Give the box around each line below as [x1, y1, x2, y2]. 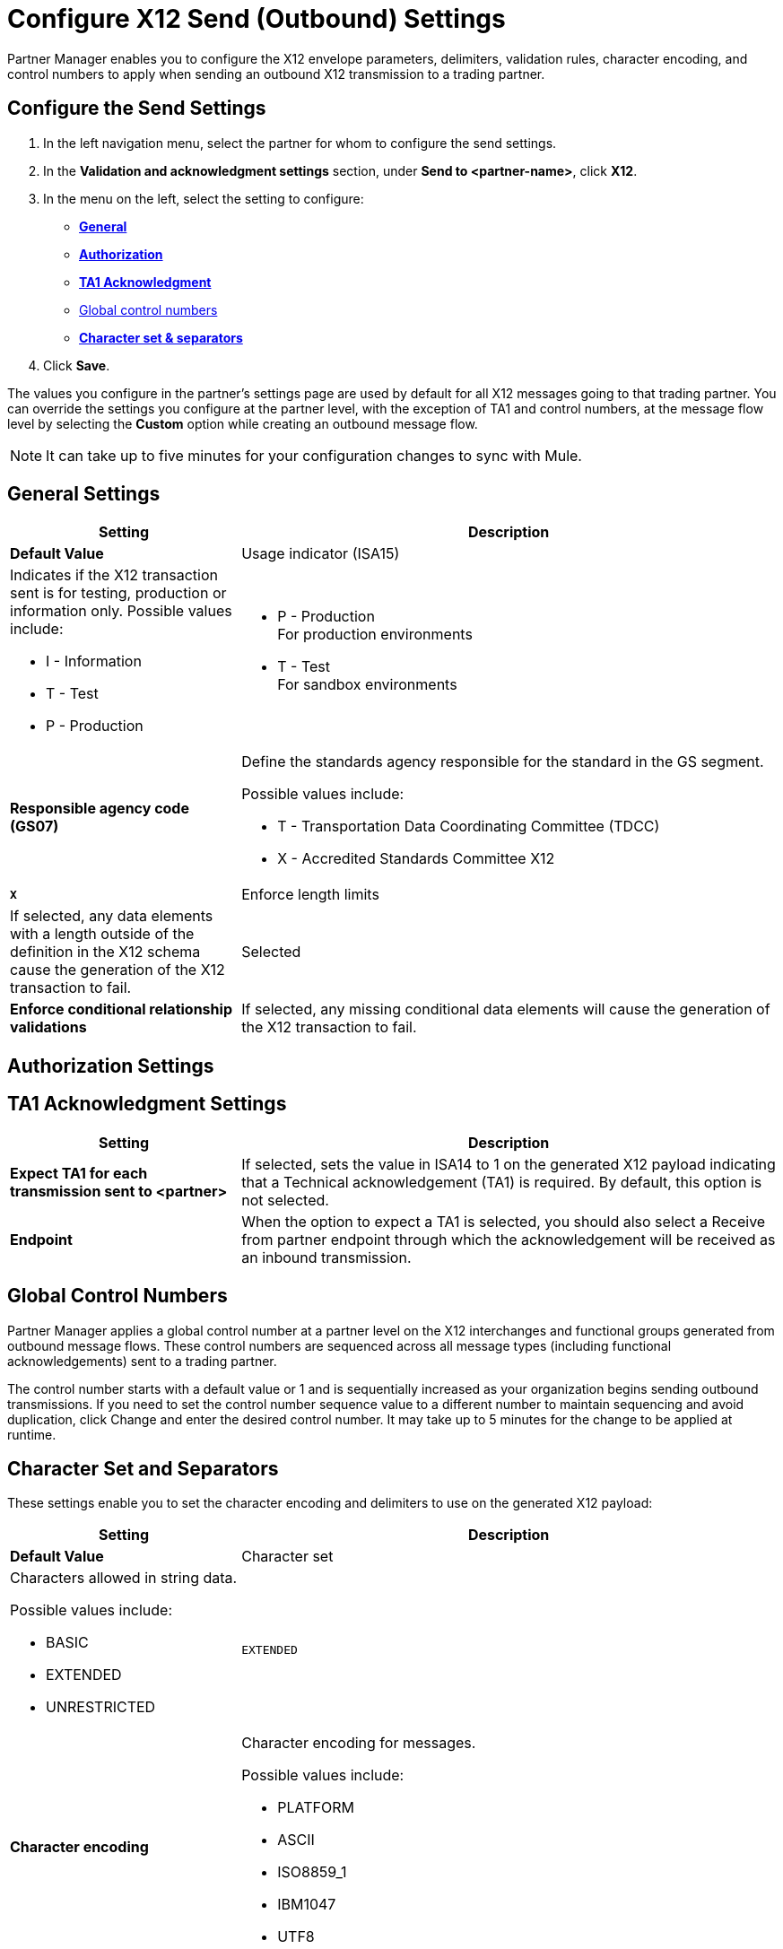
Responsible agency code [10, 799, 189, 818]
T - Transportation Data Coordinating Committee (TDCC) [277, 817, 660, 836]
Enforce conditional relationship [10, 1000, 232, 1019]
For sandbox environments [277, 675, 457, 694]
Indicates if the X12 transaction [10, 566, 218, 585]
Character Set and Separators [7, 1457, 279, 1480]
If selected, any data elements [10, 907, 213, 926]
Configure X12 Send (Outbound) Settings [7, 4, 506, 34]
